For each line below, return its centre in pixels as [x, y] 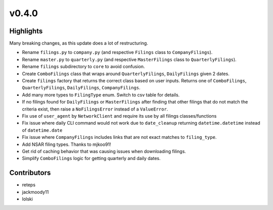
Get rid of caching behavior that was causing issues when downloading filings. [104, 151]
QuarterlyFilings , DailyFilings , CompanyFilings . [81, 88]
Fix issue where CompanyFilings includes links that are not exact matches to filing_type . [119, 137]
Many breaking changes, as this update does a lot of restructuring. [79, 43]
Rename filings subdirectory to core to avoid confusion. [83, 67]
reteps [29, 185]
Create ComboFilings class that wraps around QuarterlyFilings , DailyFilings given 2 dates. [126, 74]
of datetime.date [42, 130]
